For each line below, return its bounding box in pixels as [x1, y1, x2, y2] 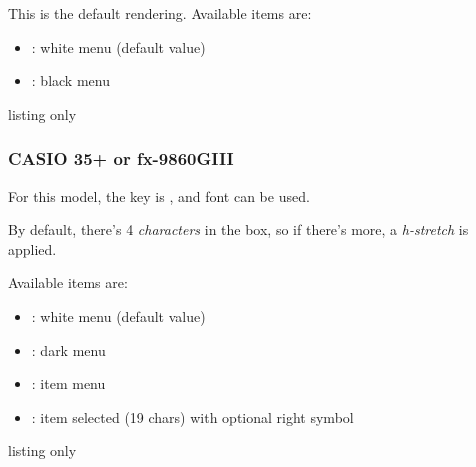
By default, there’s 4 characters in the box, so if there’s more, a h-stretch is [8, 219, 469, 240]
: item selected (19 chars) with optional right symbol [31, 406, 354, 427]
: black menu [31, 70, 110, 91]
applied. [8, 238, 57, 259]
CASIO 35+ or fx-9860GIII [8, 146, 234, 171]
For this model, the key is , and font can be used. [8, 185, 310, 206]
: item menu [31, 373, 106, 394]
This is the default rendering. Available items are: [8, 3, 312, 23]
